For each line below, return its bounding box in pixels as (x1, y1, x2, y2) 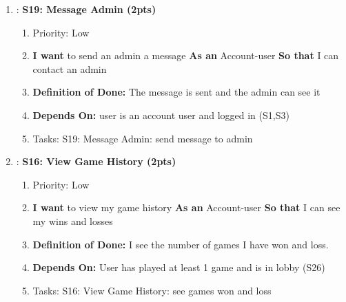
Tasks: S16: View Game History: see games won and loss (32, 283, 272, 297)
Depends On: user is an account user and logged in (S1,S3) (32, 107, 289, 122)
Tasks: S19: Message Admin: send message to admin (32, 131, 253, 145)
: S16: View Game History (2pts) (16, 154, 176, 169)
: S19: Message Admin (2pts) (16, 2, 156, 16)
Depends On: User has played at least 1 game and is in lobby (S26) (32, 260, 325, 274)
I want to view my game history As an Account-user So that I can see (32, 200, 340, 215)
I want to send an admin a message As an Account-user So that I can (32, 48, 339, 63)
